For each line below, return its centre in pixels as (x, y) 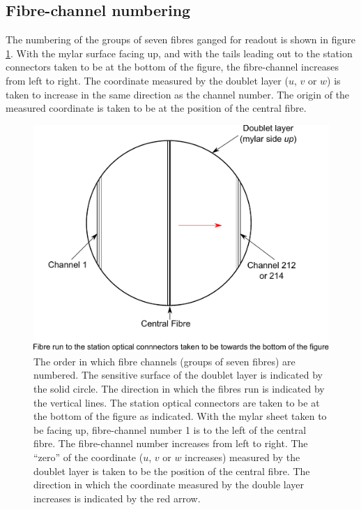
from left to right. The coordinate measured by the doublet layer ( (147, 80)
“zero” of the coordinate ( (89, 457)
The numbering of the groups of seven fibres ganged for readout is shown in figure (180, 39)
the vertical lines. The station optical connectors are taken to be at (177, 402)
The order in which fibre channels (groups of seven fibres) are (164, 361)
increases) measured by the (243, 457)
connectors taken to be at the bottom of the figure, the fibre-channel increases (172, 67)
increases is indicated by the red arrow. (117, 498)
